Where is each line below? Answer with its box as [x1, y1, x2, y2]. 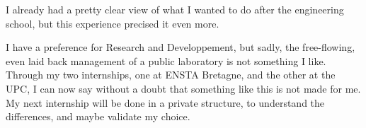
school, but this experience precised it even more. [6, 16, 219, 30]
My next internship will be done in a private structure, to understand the [6, 95, 325, 110]
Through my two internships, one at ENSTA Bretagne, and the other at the [6, 67, 336, 82]
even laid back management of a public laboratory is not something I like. [6, 53, 326, 68]
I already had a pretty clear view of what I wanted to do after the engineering [6, 2, 344, 16]
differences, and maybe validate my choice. [6, 109, 190, 124]
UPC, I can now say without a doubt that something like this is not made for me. [6, 81, 361, 95]
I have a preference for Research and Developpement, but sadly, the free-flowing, [6, 40, 355, 54]
